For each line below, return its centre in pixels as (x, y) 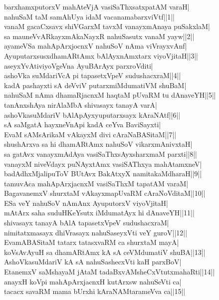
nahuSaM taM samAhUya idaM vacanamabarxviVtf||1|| (90, 16)
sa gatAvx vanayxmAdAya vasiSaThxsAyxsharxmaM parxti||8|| (101, 154)
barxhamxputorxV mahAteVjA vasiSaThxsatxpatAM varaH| (97, 7)
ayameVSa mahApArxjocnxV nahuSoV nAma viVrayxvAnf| (96, 46)
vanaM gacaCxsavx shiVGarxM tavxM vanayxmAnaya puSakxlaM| (107, 26)
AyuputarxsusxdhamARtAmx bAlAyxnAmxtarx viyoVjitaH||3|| (101, 55)
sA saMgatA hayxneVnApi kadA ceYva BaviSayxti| (83, 124)
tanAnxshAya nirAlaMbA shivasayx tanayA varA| (81, 104)
